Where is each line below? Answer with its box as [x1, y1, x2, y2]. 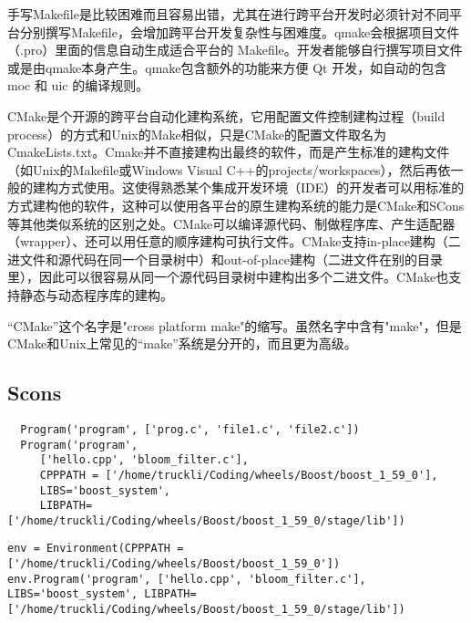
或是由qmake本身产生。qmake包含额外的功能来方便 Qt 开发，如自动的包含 [7, 57, 447, 77]
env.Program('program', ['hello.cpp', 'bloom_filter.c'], [7, 572, 366, 586]
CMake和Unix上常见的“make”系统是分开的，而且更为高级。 [7, 334, 357, 353]
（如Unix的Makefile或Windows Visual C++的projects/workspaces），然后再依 [7, 160, 451, 179]
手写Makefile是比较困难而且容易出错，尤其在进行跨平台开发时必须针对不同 [7, 5, 449, 23]
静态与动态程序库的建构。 [19, 285, 173, 304]
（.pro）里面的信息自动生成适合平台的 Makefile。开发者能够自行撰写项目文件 [7, 40, 463, 59]
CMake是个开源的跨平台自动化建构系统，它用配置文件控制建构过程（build [7, 106, 445, 125]
